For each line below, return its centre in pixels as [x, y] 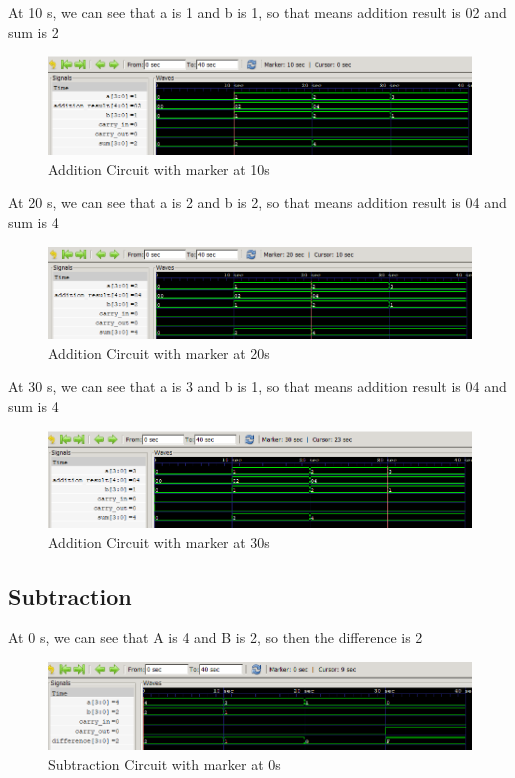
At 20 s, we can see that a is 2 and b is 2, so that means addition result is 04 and [257, 202]
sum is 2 [33, 31]
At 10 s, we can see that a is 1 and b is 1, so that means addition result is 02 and [257, 12]
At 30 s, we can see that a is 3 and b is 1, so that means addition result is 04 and [257, 386]
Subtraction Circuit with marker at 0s [164, 763]
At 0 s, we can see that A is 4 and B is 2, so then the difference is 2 [215, 637]
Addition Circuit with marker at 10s [159, 168]
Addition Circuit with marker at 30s [159, 541]
